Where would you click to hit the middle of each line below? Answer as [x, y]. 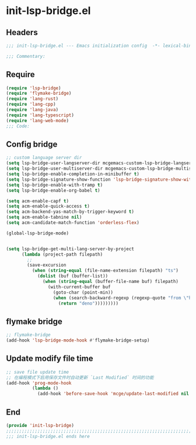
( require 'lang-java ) [32, 110]
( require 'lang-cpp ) [31, 104]
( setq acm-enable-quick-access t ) [48, 206]
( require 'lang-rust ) [32, 99]
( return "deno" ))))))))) [88, 303]
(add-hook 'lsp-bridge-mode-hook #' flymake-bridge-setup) [78, 340]
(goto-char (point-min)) [83, 292]
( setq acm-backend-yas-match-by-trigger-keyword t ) [70, 212]
